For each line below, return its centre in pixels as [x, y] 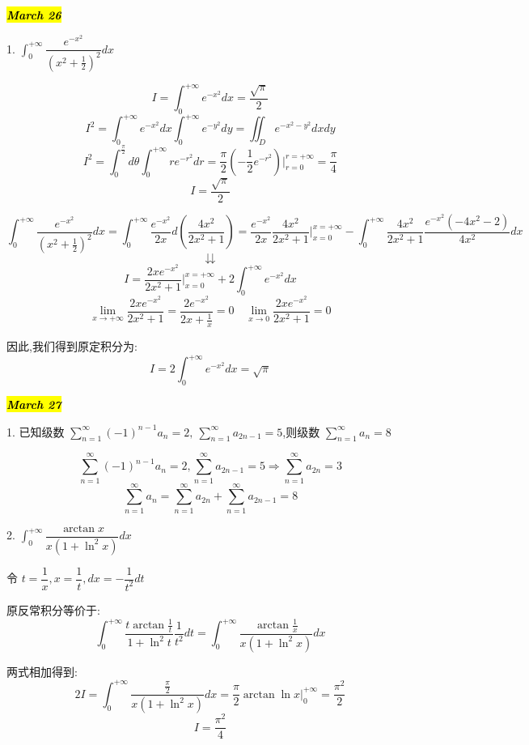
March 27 [34, 404]
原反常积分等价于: [53, 609]
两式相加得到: [42, 671]
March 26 [34, 15]
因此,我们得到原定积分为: [72, 346]
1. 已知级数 [36, 431]
